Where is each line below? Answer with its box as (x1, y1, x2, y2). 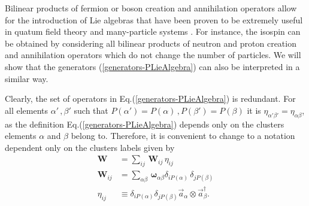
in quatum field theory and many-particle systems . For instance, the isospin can (5, 25, 301, 38)
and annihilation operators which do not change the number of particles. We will (5, 49, 301, 61)
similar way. (5, 72, 49, 84)
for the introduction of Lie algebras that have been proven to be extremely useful (5, 13, 303, 26)
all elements (5, 104, 49, 116)
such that (74, 104, 108, 116)
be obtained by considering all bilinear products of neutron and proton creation (5, 37, 296, 49)
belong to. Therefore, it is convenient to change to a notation (71, 129, 295, 142)
